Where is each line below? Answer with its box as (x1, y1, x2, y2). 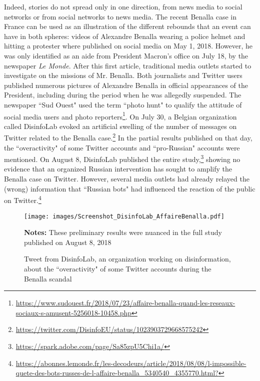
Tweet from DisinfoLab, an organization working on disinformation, (24, 253, 231, 264)
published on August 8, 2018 (24, 236, 111, 247)
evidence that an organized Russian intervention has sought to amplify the (4, 163, 232, 174)
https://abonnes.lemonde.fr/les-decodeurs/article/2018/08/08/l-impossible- (15, 357, 246, 368)
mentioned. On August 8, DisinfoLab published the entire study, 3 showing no (4, 152, 240, 164)
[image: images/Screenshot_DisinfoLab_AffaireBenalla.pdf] (24, 212, 224, 220)
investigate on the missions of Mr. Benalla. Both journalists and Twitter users (4, 70, 242, 80)
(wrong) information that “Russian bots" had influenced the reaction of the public (4, 183, 255, 193)
